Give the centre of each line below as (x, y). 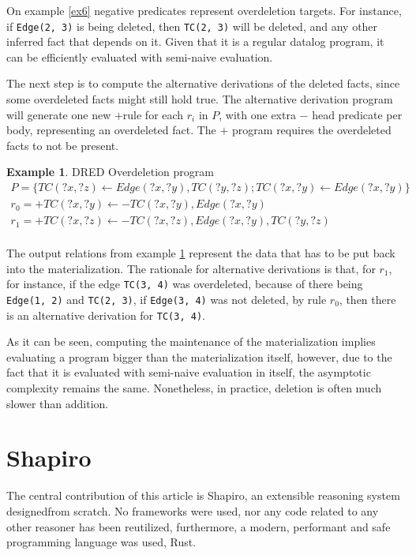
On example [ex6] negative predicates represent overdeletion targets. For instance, (204, 10)
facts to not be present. (63, 145)
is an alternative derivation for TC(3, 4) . (106, 315)
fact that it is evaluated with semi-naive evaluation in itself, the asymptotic (189, 372)
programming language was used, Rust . (101, 542)
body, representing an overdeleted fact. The (111, 130)
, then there (367, 299)
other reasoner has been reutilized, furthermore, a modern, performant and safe (199, 526)
